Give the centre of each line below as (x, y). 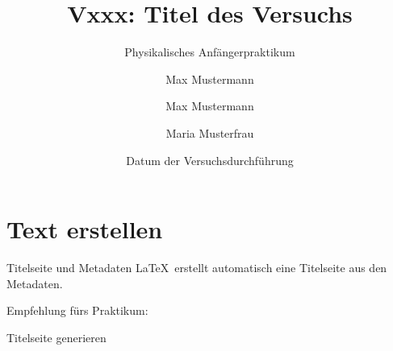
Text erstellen (85, 229)
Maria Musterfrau (210, 132)
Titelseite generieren (56, 337)
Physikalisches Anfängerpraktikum (210, 52)
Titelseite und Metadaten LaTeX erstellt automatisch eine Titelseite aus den (197, 268)
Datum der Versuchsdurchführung (210, 160)
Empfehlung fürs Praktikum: (77, 310)
